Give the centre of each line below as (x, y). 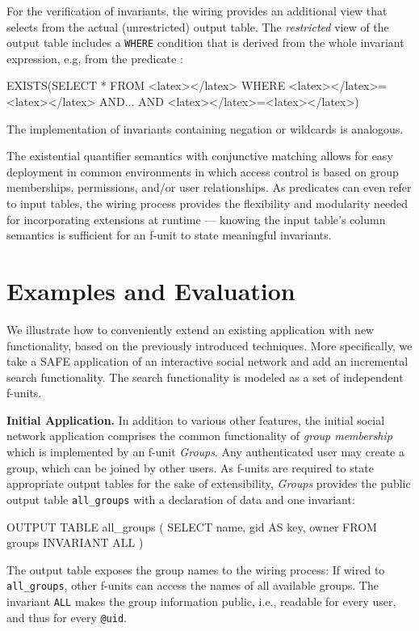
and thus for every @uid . (67, 617)
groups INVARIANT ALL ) (75, 542)
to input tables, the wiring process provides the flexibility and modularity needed (207, 203)
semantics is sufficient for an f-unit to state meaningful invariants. (169, 235)
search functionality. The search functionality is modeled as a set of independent (205, 377)
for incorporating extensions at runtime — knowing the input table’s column (196, 219)
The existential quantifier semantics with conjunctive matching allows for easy (200, 156)
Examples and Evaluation (151, 290)
